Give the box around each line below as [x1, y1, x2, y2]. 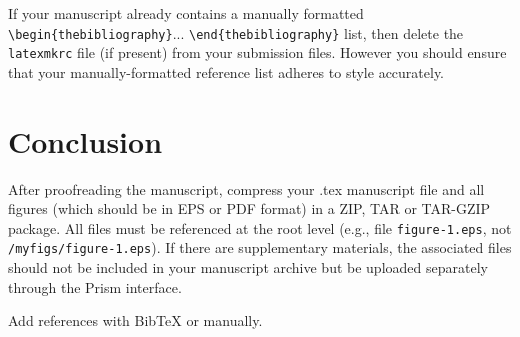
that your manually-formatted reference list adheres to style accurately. [8, 61, 445, 82]
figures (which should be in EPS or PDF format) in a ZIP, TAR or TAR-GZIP [8, 198, 491, 219]
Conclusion [8, 120, 163, 161]
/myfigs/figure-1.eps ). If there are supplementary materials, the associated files [8, 237, 512, 258]
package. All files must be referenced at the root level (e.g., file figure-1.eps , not [8, 217, 512, 238]
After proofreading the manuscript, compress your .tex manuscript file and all [8, 178, 485, 199]
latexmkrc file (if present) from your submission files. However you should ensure [8, 42, 507, 63]
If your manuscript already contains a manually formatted [8, 3, 364, 23]
